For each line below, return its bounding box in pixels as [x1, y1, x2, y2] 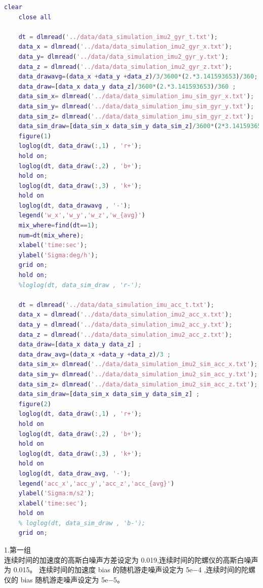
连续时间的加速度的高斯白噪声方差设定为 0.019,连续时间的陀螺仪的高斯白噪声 [4, 554, 258, 565]
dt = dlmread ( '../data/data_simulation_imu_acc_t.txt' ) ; [18, 301, 214, 308]
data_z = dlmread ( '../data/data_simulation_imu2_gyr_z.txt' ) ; [18, 63, 233, 70]
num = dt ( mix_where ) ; [18, 231, 84, 239]
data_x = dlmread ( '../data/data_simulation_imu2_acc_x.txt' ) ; [18, 311, 233, 319]
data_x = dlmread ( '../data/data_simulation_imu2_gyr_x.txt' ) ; [18, 43, 233, 51]
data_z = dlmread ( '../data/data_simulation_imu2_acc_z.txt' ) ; [18, 331, 233, 338]
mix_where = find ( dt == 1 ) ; [18, 222, 99, 229]
